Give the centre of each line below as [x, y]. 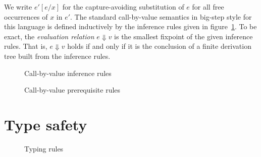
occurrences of [26, 16]
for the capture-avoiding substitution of [123, 7]
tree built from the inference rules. [57, 56]
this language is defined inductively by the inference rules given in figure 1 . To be [130, 26]
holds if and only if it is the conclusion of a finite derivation [159, 46]
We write [18, 7]
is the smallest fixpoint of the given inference [184, 36]
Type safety [46, 124]
